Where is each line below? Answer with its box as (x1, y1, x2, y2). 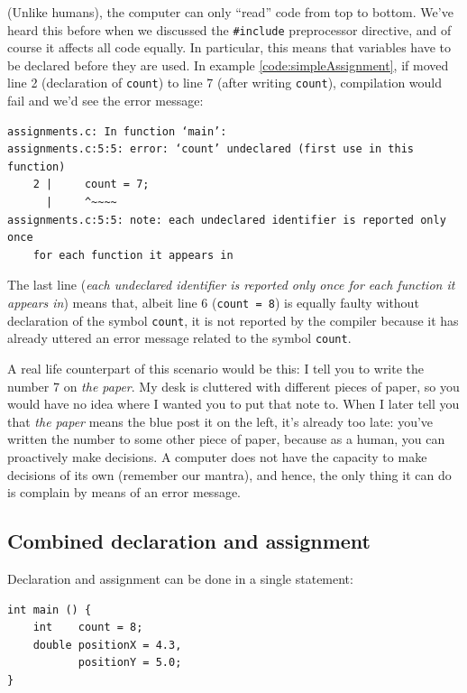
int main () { (7, 603, 92, 616)
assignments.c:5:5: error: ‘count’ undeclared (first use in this (7, 143, 415, 156)
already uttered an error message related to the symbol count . (7, 328, 352, 347)
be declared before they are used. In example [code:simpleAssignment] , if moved (7, 55, 449, 74)
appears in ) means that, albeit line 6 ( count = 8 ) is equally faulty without (7, 293, 419, 312)
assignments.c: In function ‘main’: (7, 125, 227, 138)
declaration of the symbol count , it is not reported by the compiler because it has (7, 310, 459, 329)
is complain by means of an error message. (7, 483, 241, 502)
